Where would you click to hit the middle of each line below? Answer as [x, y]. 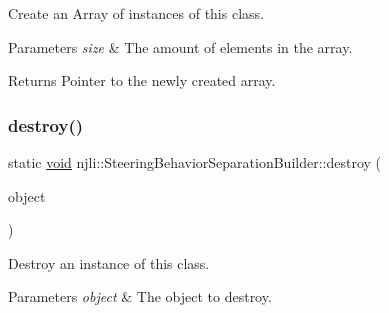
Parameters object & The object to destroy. [140, 296]
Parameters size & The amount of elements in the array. [180, 46]
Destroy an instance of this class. [109, 262]
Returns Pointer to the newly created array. [142, 80]
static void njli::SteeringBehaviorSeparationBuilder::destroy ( [194, 162]
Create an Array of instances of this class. [136, 13]
